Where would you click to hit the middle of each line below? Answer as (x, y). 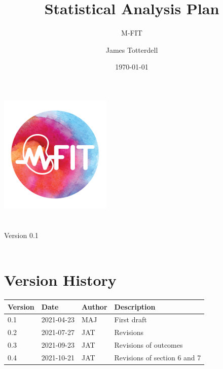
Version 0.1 (21, 235)
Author (94, 306)
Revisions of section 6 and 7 (158, 357)
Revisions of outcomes (148, 345)
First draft (131, 320)
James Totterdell (132, 49)
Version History (60, 280)
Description (135, 306)
